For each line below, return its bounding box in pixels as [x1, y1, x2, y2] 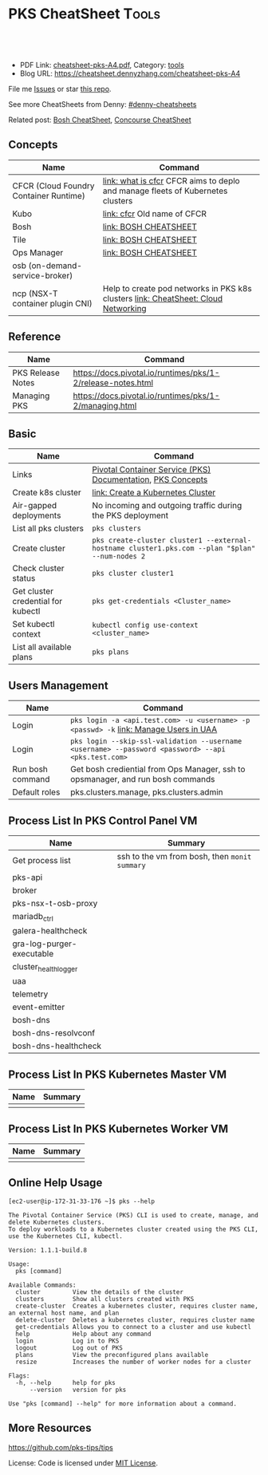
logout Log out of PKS [15, 1343, 124, 1352]
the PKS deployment [92, 510, 169, 521]
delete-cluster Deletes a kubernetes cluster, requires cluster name [15, 1315, 255, 1324]
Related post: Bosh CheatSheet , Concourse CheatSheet [8, 115, 191, 124]
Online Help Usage [8, 1176, 103, 1189]
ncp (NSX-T [12, 288, 58, 299]
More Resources [8, 1422, 92, 1435]
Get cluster [12, 586, 54, 597]
